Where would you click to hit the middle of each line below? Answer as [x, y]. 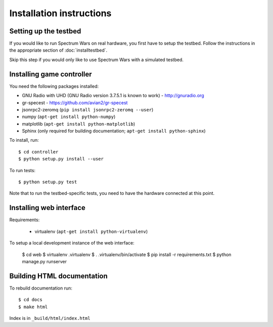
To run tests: [22, 170]
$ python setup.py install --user [61, 159]
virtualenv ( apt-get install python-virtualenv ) [91, 231]
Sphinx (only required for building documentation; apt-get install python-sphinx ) [114, 131]
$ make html [33, 307]
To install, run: [24, 140]
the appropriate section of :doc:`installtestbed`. [58, 50]
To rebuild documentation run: [41, 288]
